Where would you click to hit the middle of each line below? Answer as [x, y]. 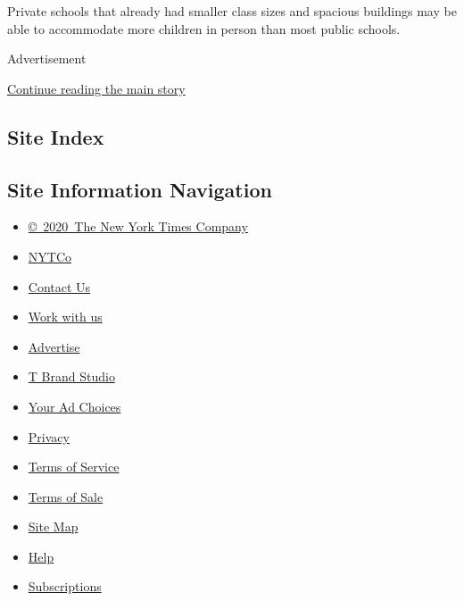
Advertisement [47, 58]
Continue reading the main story [96, 88]
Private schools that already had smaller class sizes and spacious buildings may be [232, 11]
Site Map [53, 526]
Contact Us [59, 286]
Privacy [49, 436]
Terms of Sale [66, 496]
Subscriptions [65, 586]
